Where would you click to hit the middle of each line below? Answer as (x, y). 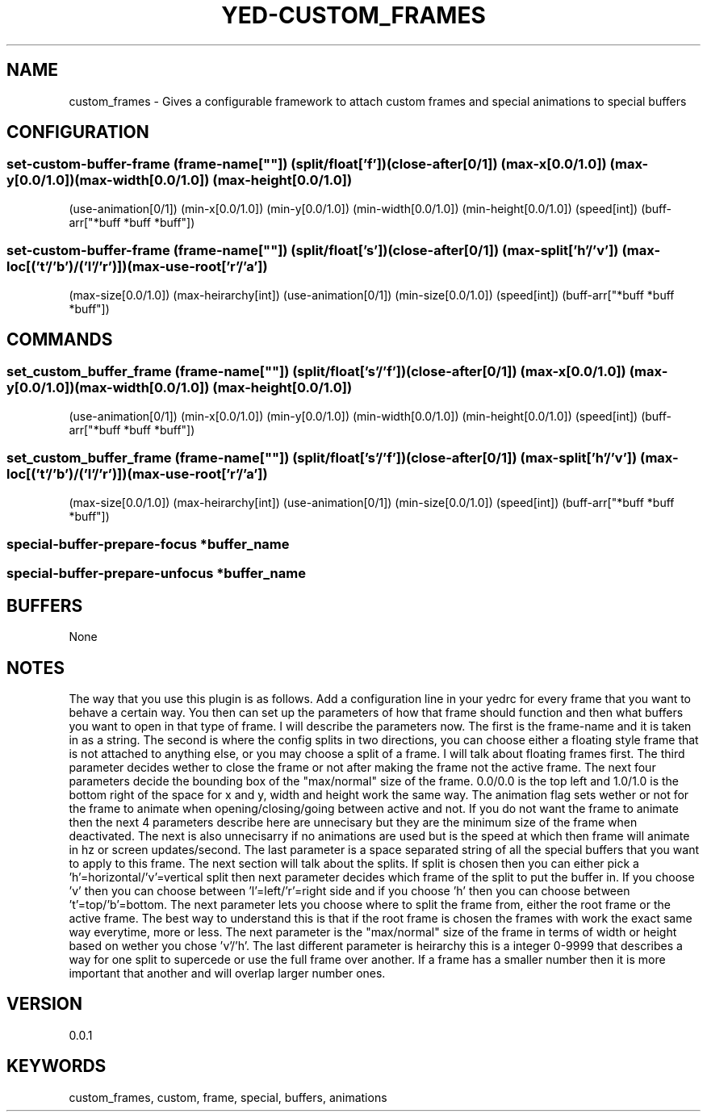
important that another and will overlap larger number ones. (227, 973)
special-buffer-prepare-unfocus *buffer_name (156, 574)
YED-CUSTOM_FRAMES (353, 15)
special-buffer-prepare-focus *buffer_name (148, 544)
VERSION (45, 1004)
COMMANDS (60, 339)
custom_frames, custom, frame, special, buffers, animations (228, 1097)
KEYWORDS (56, 1066)
